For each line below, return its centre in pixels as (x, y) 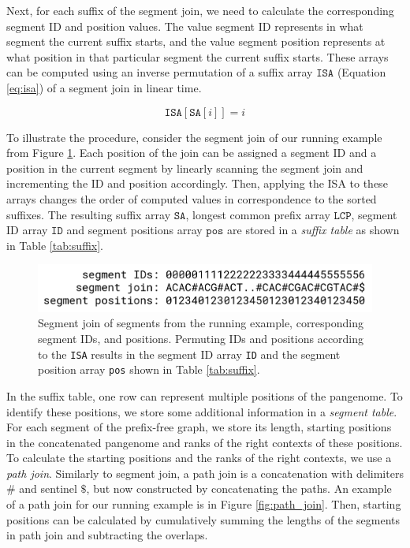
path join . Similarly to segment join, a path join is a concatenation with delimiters (205, 473)
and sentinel (48, 488)
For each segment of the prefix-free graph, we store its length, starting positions (199, 427)
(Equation (362, 72)
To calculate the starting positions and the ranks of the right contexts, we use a (199, 458)
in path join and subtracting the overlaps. (107, 535)
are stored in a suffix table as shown (313, 230)
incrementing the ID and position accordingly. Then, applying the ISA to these (197, 183)
